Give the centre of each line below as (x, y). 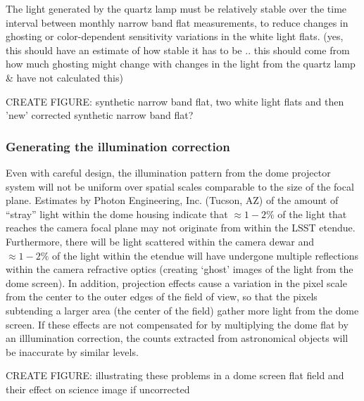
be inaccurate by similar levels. (72, 351)
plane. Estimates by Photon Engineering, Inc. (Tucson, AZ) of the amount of (172, 200)
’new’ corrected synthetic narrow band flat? (100, 115)
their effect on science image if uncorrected (98, 389)
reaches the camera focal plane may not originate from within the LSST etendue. (181, 228)
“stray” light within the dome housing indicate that (117, 214)
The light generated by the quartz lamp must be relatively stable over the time (176, 8)
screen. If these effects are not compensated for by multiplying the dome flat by (177, 324)
